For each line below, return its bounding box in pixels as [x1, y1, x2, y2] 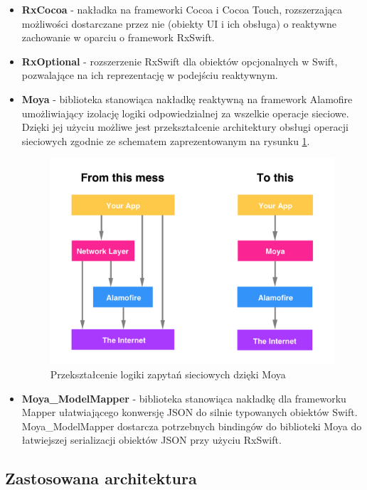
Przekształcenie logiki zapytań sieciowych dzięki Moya [50, 366, 286, 381]
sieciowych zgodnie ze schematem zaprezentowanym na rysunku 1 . [21, 133, 310, 148]
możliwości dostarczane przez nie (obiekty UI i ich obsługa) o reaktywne [21, 16, 336, 31]
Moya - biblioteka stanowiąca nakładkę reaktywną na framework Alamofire [21, 91, 353, 106]
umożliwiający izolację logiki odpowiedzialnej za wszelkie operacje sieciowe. [21, 105, 349, 120]
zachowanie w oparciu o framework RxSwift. [21, 30, 215, 45]
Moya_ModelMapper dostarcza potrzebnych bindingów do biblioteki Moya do [21, 418, 362, 433]
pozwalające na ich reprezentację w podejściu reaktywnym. [21, 68, 278, 82]
